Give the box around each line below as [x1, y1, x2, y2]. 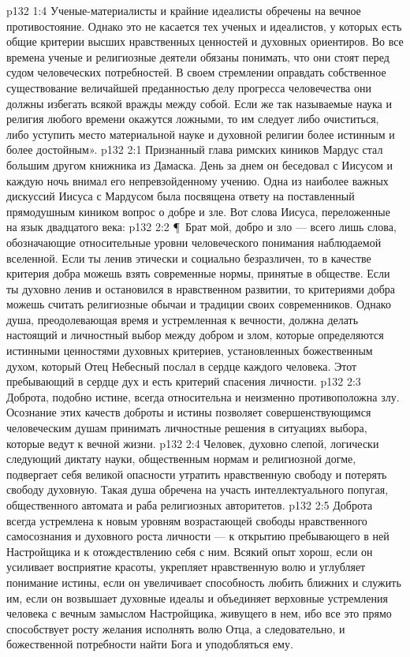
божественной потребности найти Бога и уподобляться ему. [6, 636, 293, 652]
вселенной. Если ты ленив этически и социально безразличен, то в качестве [6, 249, 371, 266]
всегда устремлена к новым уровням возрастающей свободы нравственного [6, 512, 367, 528]
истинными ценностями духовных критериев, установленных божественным [6, 342, 373, 359]
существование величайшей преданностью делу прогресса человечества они [6, 79, 371, 95]
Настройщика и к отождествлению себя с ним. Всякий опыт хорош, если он [6, 543, 373, 559]
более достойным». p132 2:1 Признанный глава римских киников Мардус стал [6, 141, 383, 158]
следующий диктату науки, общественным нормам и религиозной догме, [6, 450, 356, 467]
